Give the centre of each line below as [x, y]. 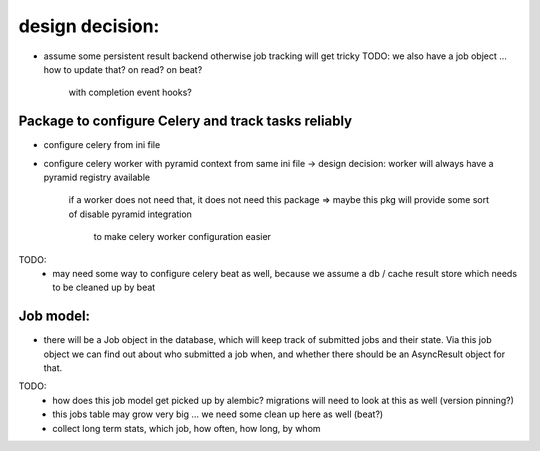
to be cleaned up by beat [104, 287]
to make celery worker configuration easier [182, 237]
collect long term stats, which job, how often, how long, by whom [186, 428]
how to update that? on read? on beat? [123, 69]
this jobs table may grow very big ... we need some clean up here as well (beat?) [218, 414]
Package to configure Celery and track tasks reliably [185, 121]
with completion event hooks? [130, 92]
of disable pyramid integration [130, 214]
